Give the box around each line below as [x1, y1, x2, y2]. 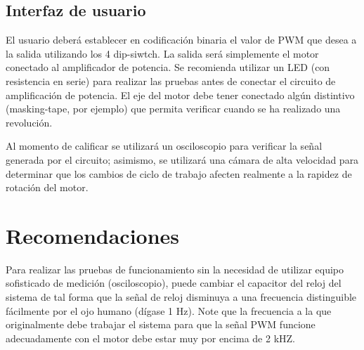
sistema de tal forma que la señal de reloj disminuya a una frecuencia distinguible [6, 290, 357, 304]
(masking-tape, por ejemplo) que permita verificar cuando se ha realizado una [6, 101, 341, 116]
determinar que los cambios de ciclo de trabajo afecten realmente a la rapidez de [6, 166, 352, 181]
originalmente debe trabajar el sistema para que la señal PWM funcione [6, 317, 316, 332]
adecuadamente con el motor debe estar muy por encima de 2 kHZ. [6, 330, 295, 345]
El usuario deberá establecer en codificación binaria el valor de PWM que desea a [6, 32, 357, 47]
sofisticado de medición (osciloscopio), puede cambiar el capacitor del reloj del [6, 276, 342, 290]
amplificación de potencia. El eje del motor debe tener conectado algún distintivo [6, 87, 355, 102]
